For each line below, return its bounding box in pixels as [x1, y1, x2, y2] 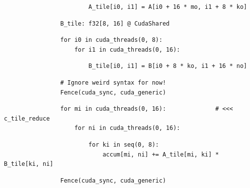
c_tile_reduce [4, 115, 50, 122]
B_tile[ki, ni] [4, 160, 54, 168]
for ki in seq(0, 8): [88, 141, 159, 148]
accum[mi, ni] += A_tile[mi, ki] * [102, 151, 219, 158]
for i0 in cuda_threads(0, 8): [60, 36, 163, 44]
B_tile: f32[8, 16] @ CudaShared [60, 20, 170, 27]
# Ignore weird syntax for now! [60, 79, 166, 86]
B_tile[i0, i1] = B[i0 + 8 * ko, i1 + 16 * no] [88, 63, 247, 70]
